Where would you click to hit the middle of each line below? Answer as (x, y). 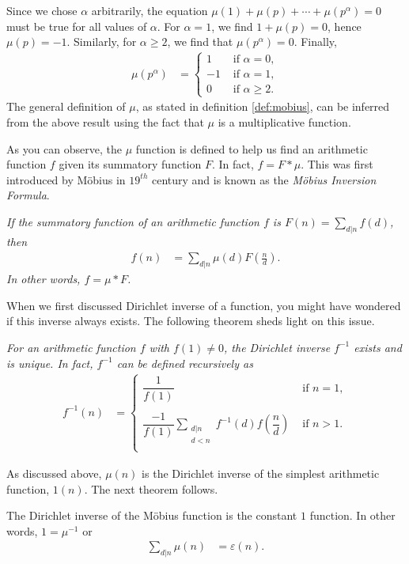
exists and (378, 347)
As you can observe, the (64, 148)
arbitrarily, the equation (150, 10)
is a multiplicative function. (284, 122)
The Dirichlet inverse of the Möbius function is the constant (152, 515)
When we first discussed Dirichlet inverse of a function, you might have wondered (204, 305)
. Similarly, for (102, 42)
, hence (345, 26)
